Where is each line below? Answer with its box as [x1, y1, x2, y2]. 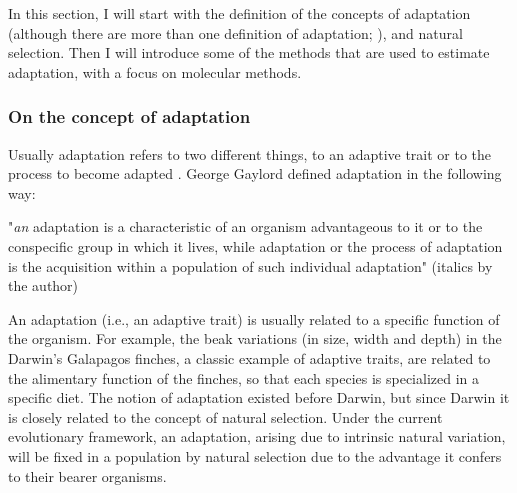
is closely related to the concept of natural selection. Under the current [8, 406, 443, 427]
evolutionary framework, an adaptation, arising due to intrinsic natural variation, [8, 426, 506, 447]
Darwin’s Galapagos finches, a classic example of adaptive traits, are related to [8, 347, 491, 368]
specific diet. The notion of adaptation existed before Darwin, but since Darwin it [8, 387, 510, 408]
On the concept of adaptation [8, 104, 251, 129]
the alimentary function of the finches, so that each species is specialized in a [8, 367, 480, 388]
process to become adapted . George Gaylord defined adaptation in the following [8, 163, 502, 184]
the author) [8, 275, 79, 296]
